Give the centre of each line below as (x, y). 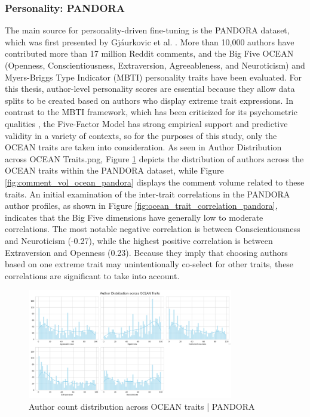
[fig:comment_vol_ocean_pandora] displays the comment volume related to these (155, 182)
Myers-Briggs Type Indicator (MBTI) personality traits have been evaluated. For (153, 77)
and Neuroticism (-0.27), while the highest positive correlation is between (139, 240)
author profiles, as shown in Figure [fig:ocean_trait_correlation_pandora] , (141, 206)
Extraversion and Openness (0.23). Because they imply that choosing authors (146, 252)
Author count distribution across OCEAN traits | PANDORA (142, 406)
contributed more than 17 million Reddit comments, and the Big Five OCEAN (149, 53)
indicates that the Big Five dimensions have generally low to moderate (134, 217)
